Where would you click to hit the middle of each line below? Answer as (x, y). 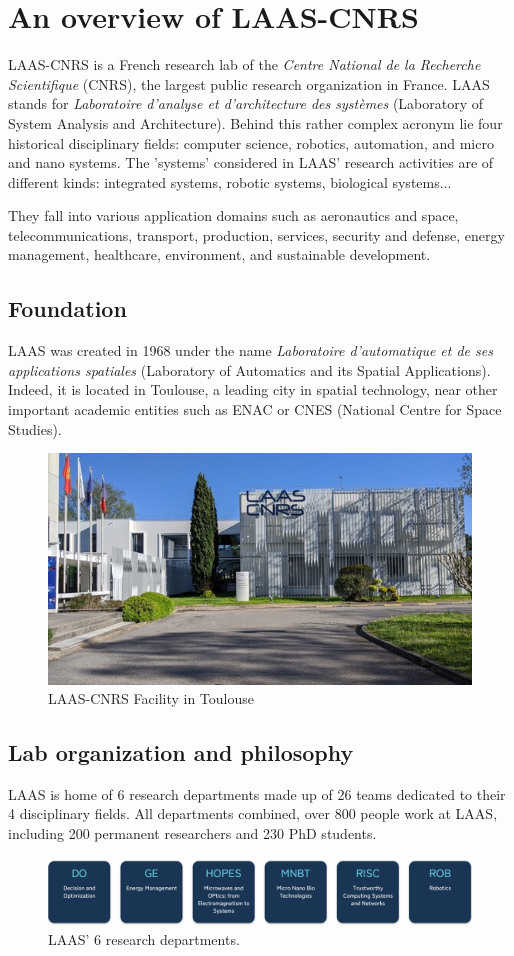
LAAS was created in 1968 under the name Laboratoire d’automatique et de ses (250, 350)
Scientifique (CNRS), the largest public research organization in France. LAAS (249, 83)
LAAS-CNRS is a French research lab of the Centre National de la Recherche (244, 64)
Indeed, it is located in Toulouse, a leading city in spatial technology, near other (253, 389)
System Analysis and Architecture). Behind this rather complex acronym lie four (255, 122)
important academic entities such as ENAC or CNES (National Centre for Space (255, 409)
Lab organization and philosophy (181, 752)
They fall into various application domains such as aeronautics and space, (233, 215)
